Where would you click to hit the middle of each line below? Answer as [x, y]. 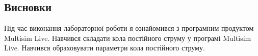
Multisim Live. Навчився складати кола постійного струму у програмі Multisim [128, 38]
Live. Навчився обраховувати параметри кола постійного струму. [105, 48]
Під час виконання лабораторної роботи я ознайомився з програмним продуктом [129, 28]
